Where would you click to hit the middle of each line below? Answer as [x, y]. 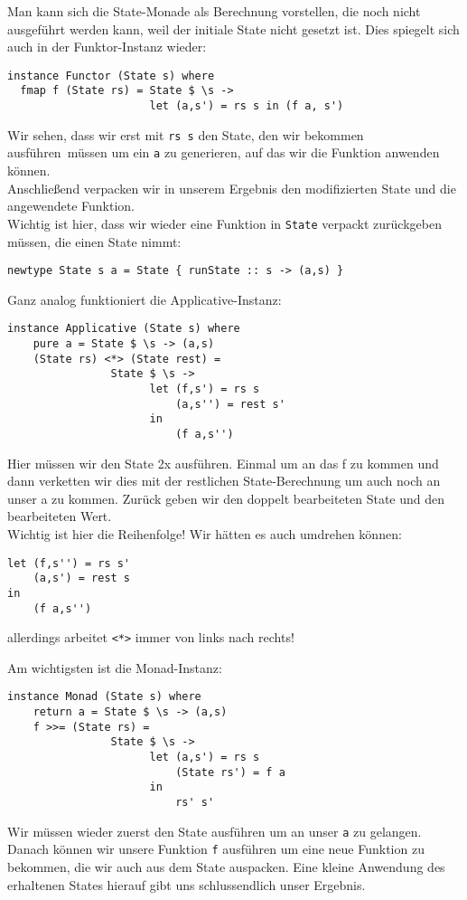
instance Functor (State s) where [111, 76]
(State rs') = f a [230, 772]
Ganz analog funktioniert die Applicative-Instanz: [145, 299]
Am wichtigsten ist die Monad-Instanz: [115, 667]
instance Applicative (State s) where [124, 329]
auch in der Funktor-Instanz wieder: [107, 47]
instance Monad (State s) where [104, 697]
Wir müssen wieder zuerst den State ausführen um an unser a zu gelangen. [215, 831]
